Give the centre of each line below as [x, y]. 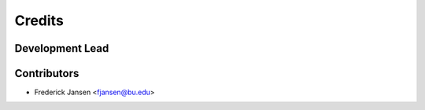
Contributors [47, 73]
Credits [39, 20]
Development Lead [62, 48]
